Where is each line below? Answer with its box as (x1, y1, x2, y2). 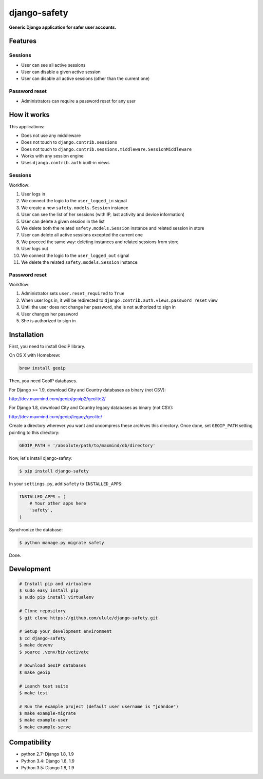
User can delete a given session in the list (21, 218, 105, 224)
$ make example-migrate (19, 711, 76, 716)
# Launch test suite (19, 683, 68, 689)
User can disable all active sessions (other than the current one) (21, 76, 150, 81)
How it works (9, 111, 50, 119)
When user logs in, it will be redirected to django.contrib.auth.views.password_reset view (21, 297, 218, 303)
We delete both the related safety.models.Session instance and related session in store (21, 225, 205, 231)
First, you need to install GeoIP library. (9, 343, 86, 349)
